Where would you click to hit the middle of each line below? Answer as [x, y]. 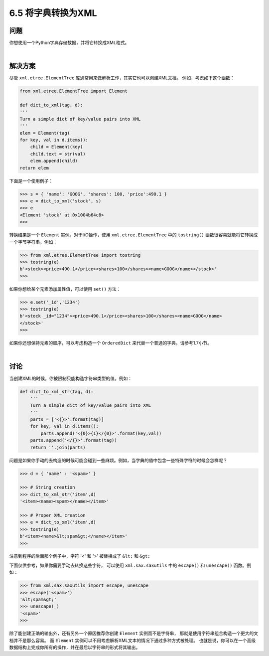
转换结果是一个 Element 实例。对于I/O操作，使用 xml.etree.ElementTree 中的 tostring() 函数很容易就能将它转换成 [134, 235]
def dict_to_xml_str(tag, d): [57, 392]
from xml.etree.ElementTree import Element [74, 91]
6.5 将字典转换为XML [53, 13]
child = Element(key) [57, 147]
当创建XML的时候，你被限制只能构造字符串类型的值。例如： [71, 378]
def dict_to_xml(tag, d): [51, 105]
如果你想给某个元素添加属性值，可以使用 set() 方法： [65, 289]
